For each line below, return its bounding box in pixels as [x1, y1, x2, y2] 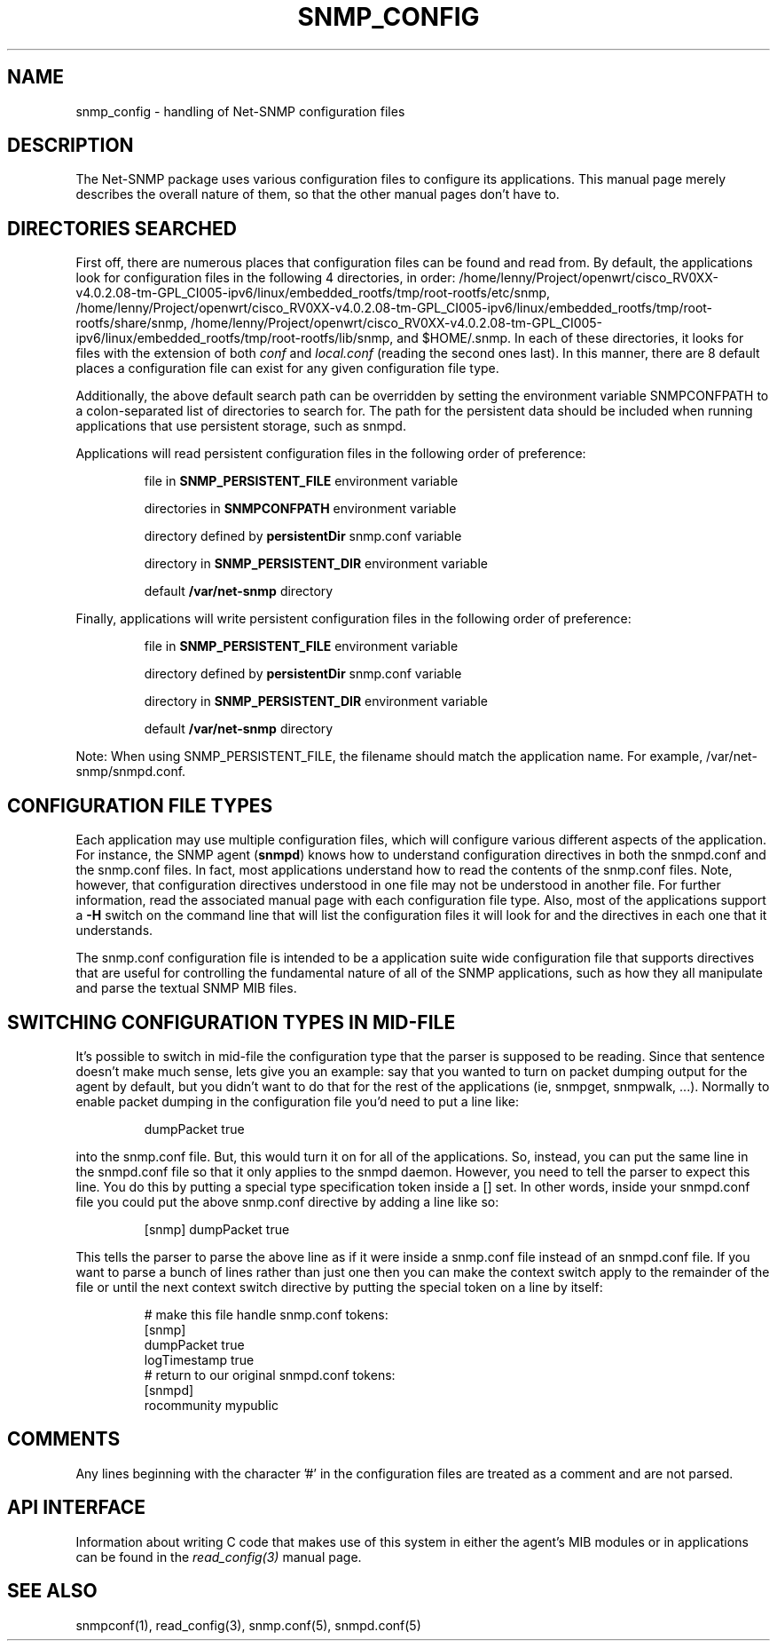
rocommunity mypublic [144, 1397, 279, 1413]
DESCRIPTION [7, 134, 134, 157]
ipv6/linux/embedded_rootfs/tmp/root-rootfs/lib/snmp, [75, 330, 394, 346]
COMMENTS [7, 1428, 121, 1451]
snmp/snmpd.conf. [75, 764, 186, 780]
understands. [75, 923, 153, 939]
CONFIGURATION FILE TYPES [7, 794, 273, 817]
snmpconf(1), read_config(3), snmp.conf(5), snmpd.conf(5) [75, 1617, 421, 1633]
